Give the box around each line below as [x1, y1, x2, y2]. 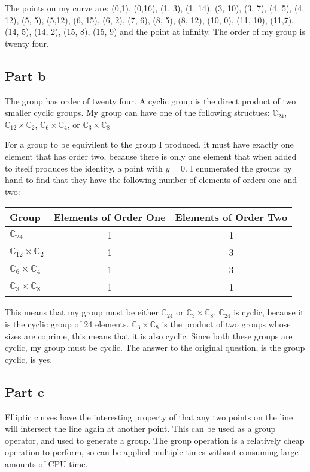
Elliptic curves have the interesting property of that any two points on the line [5, 410, 293, 423]
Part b [5, 66, 46, 85]
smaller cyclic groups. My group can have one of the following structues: [5, 106, 270, 119]
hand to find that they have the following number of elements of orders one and [5, 173, 297, 186]
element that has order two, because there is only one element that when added [5, 149, 297, 162]
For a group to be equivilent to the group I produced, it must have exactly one [5, 138, 294, 151]
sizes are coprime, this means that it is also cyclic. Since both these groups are [5, 329, 293, 342]
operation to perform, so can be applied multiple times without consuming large [5, 446, 299, 458]
